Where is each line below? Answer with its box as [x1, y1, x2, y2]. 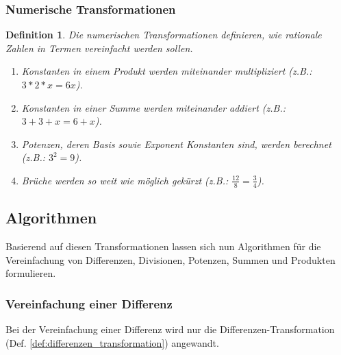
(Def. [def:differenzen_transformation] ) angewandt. [5, 335, 219, 350]
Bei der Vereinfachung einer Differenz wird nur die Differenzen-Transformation [5, 322, 335, 336]
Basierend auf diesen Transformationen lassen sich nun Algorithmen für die [5, 239, 321, 253]
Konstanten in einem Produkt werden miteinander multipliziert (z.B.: [21, 64, 312, 78]
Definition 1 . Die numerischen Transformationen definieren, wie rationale [5, 27, 322, 42]
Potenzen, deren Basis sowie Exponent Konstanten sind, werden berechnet [21, 136, 331, 151]
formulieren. [5, 266, 56, 280]
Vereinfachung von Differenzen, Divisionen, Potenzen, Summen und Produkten [5, 252, 336, 267]
